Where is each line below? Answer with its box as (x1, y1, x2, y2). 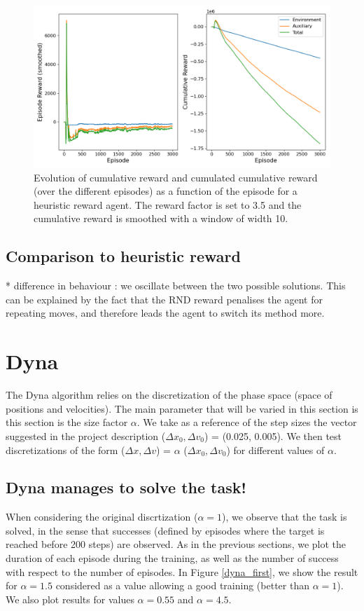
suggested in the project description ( (6, 428, 166, 443)
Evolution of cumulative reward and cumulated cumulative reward (34, 170, 318, 184)
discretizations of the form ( (6, 442, 125, 457)
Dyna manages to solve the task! (6, 476, 246, 498)
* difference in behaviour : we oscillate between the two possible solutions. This (6, 278, 346, 293)
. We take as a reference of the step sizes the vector (136, 415, 357, 430)
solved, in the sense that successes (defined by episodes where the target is (6, 523, 325, 537)
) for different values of (226, 442, 325, 457)
